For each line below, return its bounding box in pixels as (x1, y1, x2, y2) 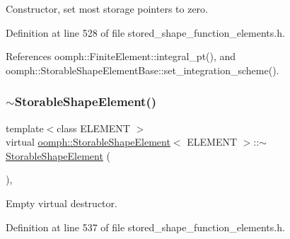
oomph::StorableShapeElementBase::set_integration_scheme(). (6, 62, 279, 77)
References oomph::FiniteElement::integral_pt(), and (6, 49, 236, 64)
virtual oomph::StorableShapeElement (6, 134, 170, 149)
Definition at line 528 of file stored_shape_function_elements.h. (6, 25, 285, 40)
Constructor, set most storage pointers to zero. (6, 1, 208, 16)
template (6, 120, 44, 135)
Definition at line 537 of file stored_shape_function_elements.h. (6, 219, 285, 234)
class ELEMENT (57, 120, 130, 135)
